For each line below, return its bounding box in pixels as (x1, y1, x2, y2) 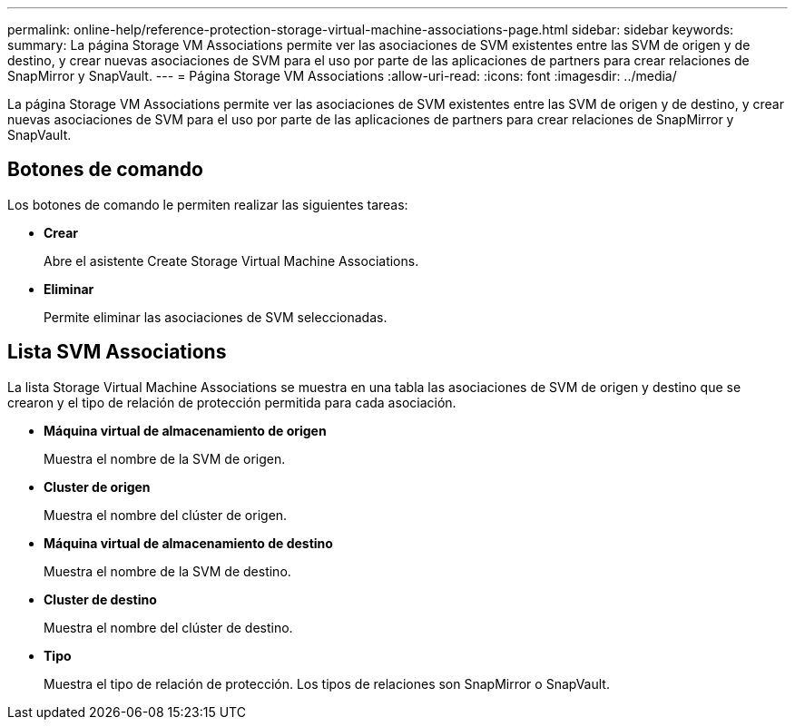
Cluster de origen (44, 478, 151, 495)
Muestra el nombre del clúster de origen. (44, 506, 288, 523)
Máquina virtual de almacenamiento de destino (44, 535, 333, 551)
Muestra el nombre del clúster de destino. (44, 619, 293, 635)
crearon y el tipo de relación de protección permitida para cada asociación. (7, 394, 456, 410)
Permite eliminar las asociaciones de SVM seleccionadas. (44, 309, 388, 325)
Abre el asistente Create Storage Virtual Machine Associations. (44, 252, 419, 269)
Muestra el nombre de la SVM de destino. (44, 563, 291, 579)
